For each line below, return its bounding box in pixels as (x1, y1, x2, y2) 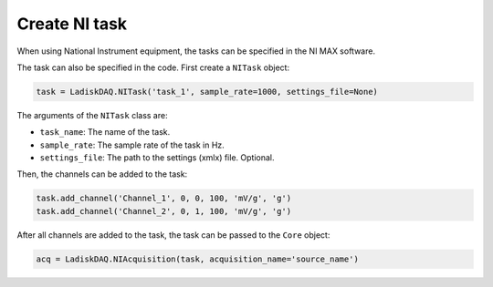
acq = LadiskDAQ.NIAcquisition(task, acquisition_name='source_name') (36, 253, 360, 264)
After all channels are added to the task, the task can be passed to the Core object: (16, 229, 330, 241)
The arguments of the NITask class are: (16, 109, 168, 120)
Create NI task (16, 14, 128, 34)
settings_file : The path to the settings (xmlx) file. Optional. (39, 152, 275, 163)
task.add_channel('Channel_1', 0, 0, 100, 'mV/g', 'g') (36, 193, 292, 204)
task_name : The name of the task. (39, 127, 171, 138)
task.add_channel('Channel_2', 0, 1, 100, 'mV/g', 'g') (36, 206, 292, 216)
